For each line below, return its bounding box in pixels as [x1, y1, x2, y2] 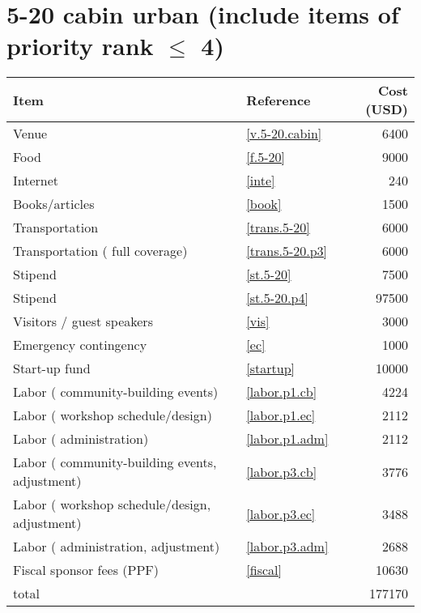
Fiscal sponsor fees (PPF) [13, 560, 159, 580]
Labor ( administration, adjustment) [13, 537, 220, 556]
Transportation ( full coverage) [13, 241, 188, 261]
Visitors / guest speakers [13, 312, 153, 331]
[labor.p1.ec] [246, 406, 316, 425]
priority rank [6, 29, 154, 62]
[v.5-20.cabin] [246, 124, 322, 143]
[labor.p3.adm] [246, 537, 329, 556]
